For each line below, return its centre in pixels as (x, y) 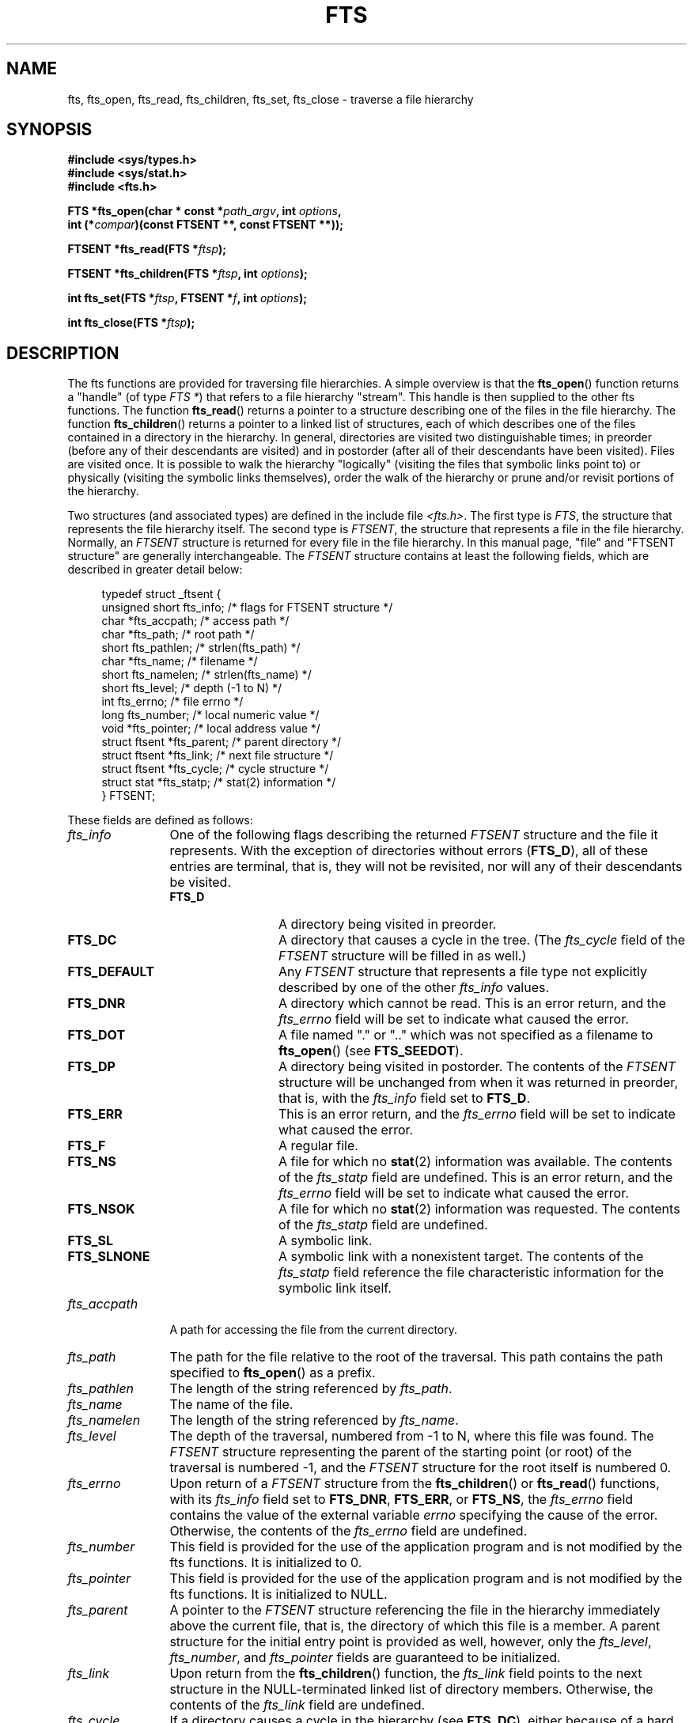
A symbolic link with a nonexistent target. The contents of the (461, 1257)
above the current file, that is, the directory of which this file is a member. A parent (415, 1626)
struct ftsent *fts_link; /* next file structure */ (218, 755)
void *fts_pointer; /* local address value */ (211, 729)
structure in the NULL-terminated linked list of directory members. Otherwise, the (411, 1689)
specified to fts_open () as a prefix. (273, 1373)
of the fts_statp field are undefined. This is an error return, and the (475, 1178)
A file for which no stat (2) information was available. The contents (475, 1162)
